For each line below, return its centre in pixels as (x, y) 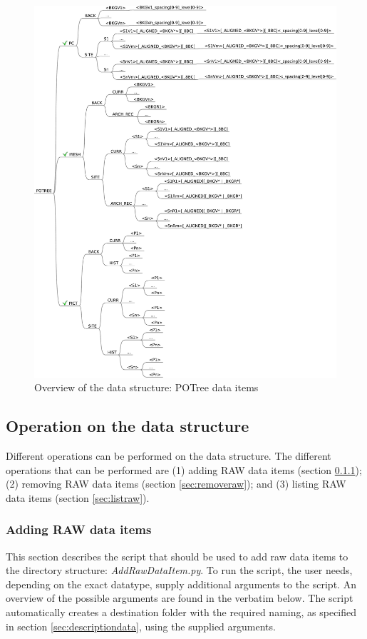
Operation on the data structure (128, 426)
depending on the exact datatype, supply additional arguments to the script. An (181, 584)
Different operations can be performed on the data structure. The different (169, 455)
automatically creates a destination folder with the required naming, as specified (181, 612)
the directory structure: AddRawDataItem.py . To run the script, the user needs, (179, 570)
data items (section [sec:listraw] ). (78, 497)
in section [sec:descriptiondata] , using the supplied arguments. (141, 626)
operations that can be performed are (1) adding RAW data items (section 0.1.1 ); (184, 469)
